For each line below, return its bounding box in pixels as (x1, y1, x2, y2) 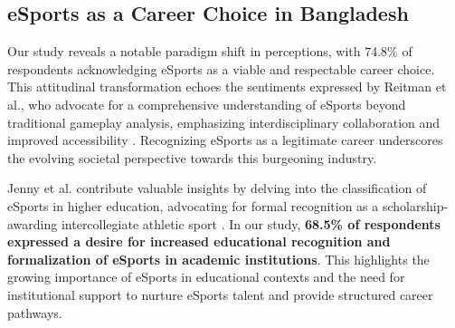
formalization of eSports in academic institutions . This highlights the (7, 249, 430, 268)
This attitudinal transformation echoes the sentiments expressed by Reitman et (7, 77, 447, 96)
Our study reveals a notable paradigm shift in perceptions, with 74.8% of (7, 42, 412, 61)
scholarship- (382, 196, 449, 215)
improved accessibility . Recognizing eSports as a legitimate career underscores (7, 130, 443, 150)
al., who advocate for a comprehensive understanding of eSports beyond (7, 94, 406, 113)
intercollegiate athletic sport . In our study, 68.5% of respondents (61, 214, 441, 233)
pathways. (7, 303, 62, 322)
